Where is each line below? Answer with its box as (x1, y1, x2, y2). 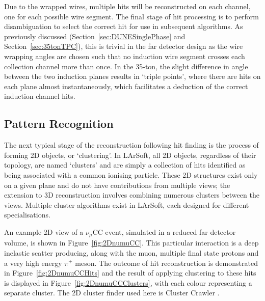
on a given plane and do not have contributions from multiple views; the (4, 179, 230, 190)
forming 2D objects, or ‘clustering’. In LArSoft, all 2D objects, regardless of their (4, 149, 256, 160)
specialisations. (4, 209, 50, 220)
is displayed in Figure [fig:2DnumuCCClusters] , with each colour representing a (4, 277, 252, 288)
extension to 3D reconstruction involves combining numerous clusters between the (4, 189, 259, 200)
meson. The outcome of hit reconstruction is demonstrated (75, 257, 258, 268)
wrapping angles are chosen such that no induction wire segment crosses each (4, 50, 245, 61)
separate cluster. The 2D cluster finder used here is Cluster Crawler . (4, 287, 220, 298)
